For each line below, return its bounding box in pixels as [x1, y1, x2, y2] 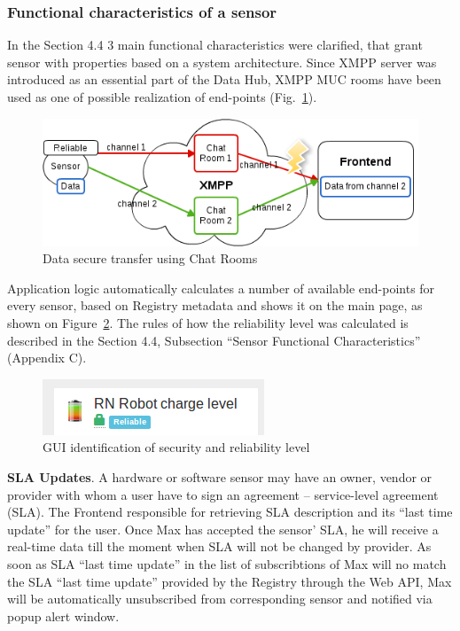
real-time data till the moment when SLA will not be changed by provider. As [7, 537, 432, 556]
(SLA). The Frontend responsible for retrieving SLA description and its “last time [7, 502, 453, 521]
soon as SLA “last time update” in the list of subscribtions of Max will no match [7, 555, 447, 573]
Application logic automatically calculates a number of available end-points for [7, 278, 435, 297]
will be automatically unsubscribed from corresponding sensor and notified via [7, 589, 433, 608]
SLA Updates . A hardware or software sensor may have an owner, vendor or [7, 468, 433, 487]
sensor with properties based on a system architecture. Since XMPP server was [7, 52, 437, 71]
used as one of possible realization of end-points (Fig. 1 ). [7, 88, 317, 105]
